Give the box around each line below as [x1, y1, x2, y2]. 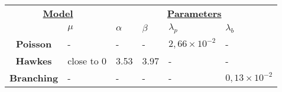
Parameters [167, 6, 222, 20]
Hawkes [15, 54, 52, 68]
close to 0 [67, 54, 107, 68]
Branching [9, 71, 59, 85]
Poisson [15, 37, 52, 51]
